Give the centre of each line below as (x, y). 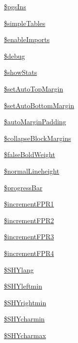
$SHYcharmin (24, 319)
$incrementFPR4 (29, 253)
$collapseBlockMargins (38, 138)
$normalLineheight (32, 171)
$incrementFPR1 (29, 204)
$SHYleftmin (23, 286)
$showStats (21, 72)
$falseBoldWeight (30, 154)
